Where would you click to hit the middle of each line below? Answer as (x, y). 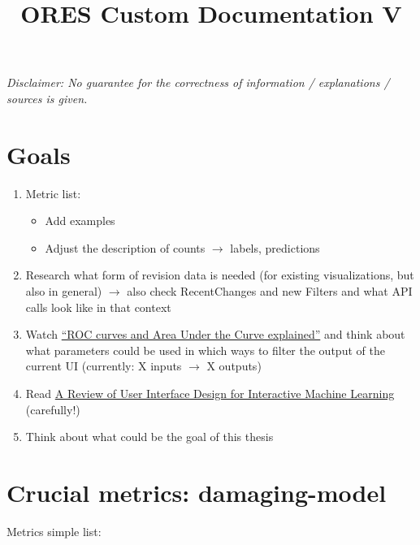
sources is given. (47, 98)
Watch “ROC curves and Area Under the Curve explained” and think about (215, 334)
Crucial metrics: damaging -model (197, 492)
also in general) (64, 291)
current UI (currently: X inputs (104, 366)
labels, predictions (275, 247)
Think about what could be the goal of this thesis (149, 437)
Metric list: (53, 193)
